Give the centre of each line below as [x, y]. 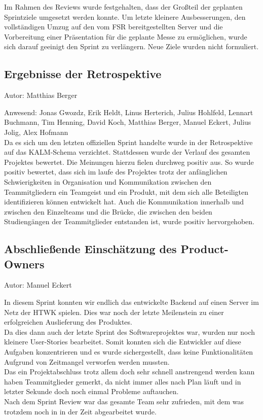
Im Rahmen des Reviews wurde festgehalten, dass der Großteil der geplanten [123, 7]
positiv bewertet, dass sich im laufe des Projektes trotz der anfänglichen [116, 172]
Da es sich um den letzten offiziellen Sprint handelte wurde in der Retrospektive [128, 142]
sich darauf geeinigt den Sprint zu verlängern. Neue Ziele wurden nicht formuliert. [131, 46]
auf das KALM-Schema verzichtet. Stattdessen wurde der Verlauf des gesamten [127, 152]
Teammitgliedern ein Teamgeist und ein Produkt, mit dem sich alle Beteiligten [126, 191]
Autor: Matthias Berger [41, 95]
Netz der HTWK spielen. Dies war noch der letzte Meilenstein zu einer [114, 312]
